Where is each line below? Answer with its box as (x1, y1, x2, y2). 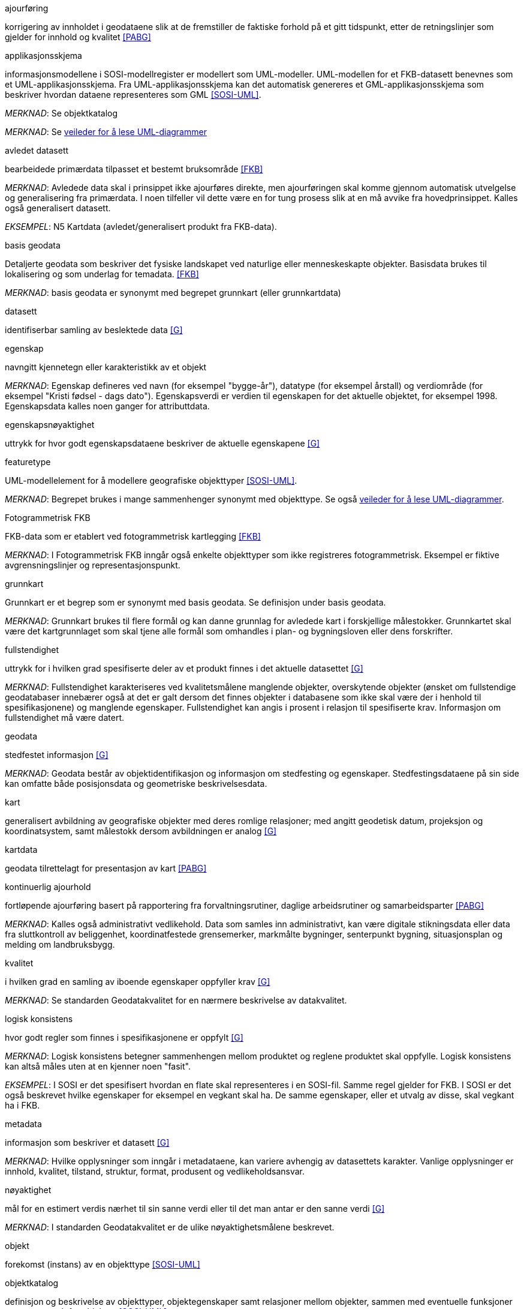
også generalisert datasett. (5, 203, 111, 213)
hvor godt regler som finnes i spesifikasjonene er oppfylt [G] (5, 1032, 243, 1043)
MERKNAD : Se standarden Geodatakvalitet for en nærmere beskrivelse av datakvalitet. (5, 995, 347, 1005)
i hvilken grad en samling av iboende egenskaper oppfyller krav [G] (5, 976, 270, 987)
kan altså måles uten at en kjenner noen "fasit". (5, 1061, 191, 1071)
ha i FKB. (5, 1100, 40, 1110)
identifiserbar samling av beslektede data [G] (5, 325, 183, 335)
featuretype (5, 457, 51, 467)
